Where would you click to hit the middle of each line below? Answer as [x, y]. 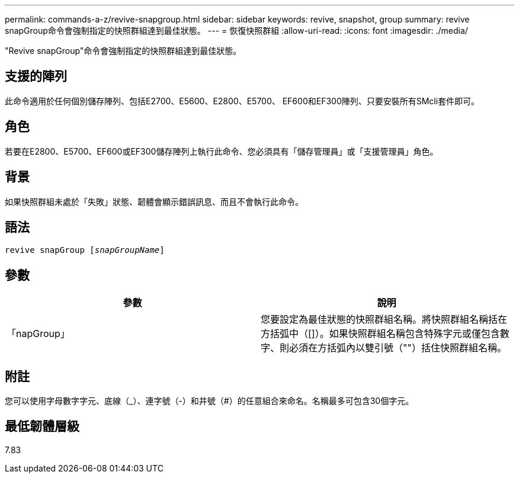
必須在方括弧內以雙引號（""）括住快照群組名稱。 [398, 348]
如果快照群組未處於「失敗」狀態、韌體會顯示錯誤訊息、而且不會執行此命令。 [154, 201]
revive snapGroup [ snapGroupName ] [85, 250]
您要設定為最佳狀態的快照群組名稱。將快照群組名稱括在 [384, 320]
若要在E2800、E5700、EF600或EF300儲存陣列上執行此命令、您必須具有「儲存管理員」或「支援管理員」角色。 [222, 151]
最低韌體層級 [42, 426]
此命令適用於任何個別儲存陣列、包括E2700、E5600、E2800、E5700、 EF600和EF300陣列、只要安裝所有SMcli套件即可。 [242, 101]
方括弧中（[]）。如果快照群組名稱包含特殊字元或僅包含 [380, 334]
